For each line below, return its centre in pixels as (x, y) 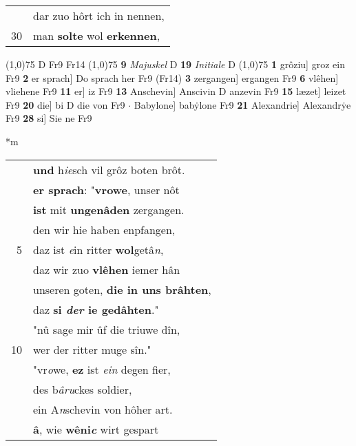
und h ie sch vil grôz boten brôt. (109, 169)
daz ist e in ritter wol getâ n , (98, 249)
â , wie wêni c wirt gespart (96, 429)
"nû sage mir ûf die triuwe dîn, (107, 329)
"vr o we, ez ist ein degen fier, (102, 369)
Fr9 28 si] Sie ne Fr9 (49, 118)
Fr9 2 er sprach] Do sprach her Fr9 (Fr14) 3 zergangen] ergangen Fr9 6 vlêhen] (172, 77)
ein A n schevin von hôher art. (103, 409)
